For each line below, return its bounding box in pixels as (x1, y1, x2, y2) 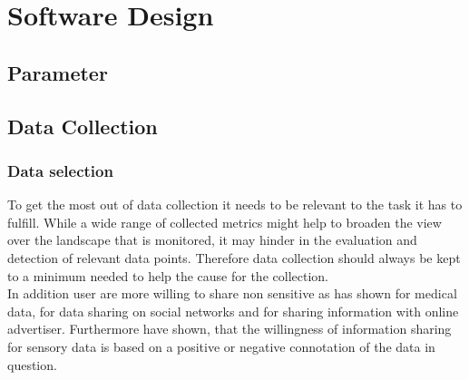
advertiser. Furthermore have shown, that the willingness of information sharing (7, 319, 452, 338)
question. (7, 355, 57, 374)
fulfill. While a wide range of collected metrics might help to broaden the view (7, 212, 442, 231)
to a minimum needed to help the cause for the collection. (7, 266, 328, 285)
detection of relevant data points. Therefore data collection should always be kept (7, 248, 461, 267)
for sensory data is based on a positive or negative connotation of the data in (7, 336, 435, 356)
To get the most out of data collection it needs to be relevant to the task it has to (7, 195, 463, 214)
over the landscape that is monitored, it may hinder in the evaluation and (7, 230, 417, 249)
